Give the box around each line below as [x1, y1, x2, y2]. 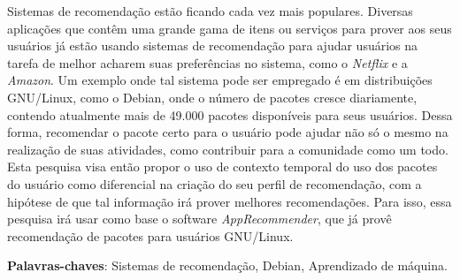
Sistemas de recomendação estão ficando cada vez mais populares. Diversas [7, 2, 413, 19]
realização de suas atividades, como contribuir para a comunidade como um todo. [7, 140, 448, 158]
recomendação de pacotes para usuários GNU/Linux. [7, 226, 294, 245]
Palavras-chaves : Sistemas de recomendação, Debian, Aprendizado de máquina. [7, 256, 448, 275]
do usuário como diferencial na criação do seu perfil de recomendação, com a [7, 174, 422, 193]
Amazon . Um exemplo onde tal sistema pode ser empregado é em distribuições [7, 71, 433, 89]
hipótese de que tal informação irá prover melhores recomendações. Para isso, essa [7, 192, 452, 210]
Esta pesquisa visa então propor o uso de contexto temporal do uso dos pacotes [7, 157, 438, 176]
